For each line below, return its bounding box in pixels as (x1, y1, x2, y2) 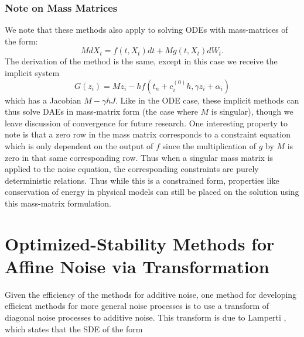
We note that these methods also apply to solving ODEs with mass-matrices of (5, 23, 288, 36)
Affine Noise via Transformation (5, 254, 269, 278)
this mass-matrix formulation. (5, 197, 111, 209)
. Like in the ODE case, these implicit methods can (115, 94, 299, 106)
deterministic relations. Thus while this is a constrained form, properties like (5, 174, 279, 186)
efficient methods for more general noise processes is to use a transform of (5, 300, 269, 312)
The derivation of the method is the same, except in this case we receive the (5, 55, 278, 67)
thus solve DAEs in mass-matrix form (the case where (5, 105, 198, 118)
